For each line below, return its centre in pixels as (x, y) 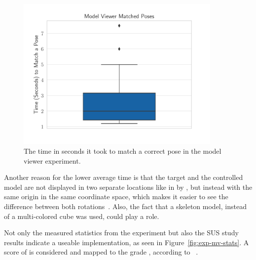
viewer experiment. (52, 160)
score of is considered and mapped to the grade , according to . (101, 252)
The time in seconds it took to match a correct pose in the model (123, 151)
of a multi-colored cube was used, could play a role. (82, 216)
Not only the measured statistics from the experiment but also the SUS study (121, 233)
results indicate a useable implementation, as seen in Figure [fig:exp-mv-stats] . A (127, 242)
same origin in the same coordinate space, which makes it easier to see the (116, 196)
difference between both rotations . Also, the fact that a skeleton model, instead (125, 206)
